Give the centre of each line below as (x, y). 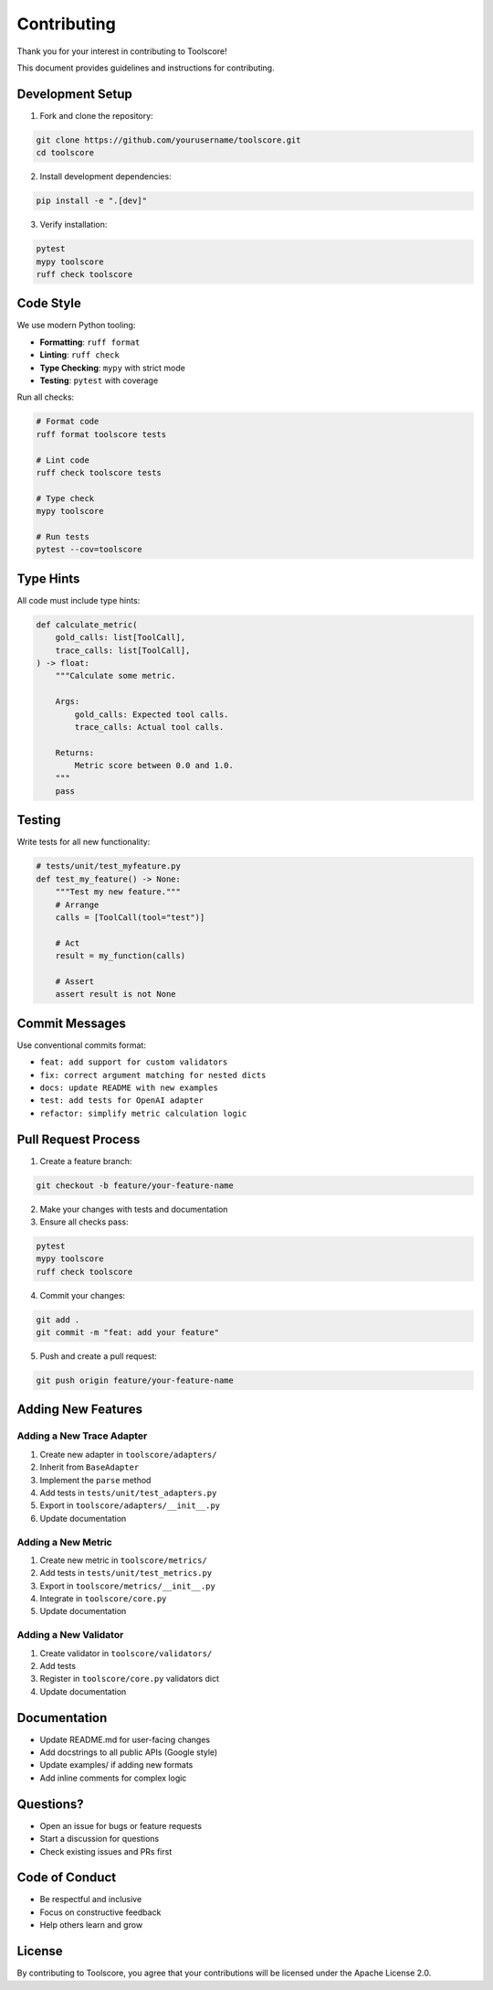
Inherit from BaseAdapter (89, 1467)
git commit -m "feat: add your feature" (127, 1332)
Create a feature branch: (86, 1161)
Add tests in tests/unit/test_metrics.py (126, 1573)
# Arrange (77, 904)
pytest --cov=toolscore (89, 550)
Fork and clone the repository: (97, 115)
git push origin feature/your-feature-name (135, 1380)
